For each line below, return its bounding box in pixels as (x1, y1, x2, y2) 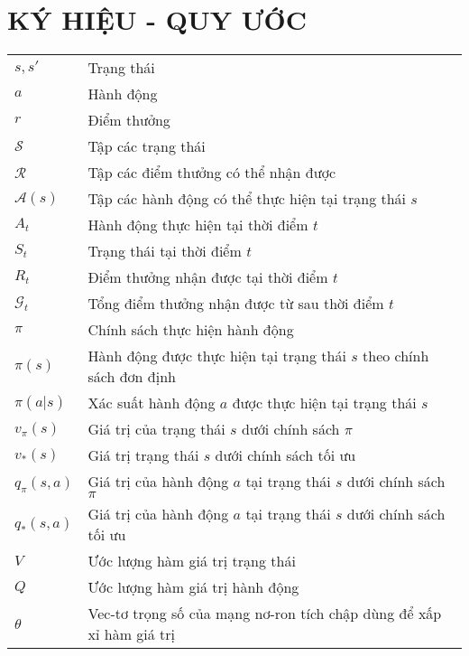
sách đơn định (87, 366, 176, 388)
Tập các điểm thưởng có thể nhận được (87, 162, 336, 183)
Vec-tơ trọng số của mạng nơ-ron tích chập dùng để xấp (87, 603, 442, 624)
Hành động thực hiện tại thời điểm (87, 214, 308, 236)
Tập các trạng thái (87, 136, 206, 157)
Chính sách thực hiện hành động (87, 319, 294, 341)
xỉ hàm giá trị (87, 623, 176, 645)
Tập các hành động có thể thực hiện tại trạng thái (87, 188, 407, 210)
